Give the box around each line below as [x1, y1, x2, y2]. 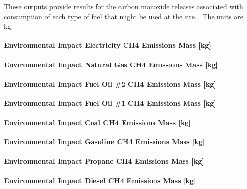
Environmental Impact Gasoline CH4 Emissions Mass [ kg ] [4, 136, 205, 147]
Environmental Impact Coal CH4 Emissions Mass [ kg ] [4, 117, 191, 127]
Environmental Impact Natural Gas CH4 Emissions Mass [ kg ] [4, 59, 218, 69]
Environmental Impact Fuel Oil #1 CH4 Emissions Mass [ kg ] [4, 97, 216, 108]
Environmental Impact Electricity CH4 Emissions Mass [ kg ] [4, 40, 211, 50]
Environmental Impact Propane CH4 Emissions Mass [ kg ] [4, 156, 204, 166]
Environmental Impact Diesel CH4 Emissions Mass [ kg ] [4, 175, 196, 185]
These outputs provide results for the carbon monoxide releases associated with [4, 1, 243, 11]
